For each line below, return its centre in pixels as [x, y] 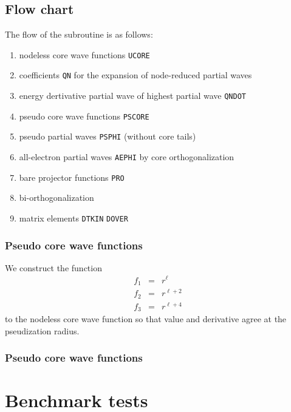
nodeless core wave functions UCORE [84, 54]
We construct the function [53, 267]
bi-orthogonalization [56, 198]
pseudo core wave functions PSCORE [84, 116]
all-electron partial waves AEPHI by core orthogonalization [127, 157]
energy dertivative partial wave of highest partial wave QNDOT [132, 96]
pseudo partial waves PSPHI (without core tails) [108, 136]
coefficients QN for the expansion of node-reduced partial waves [135, 75]
